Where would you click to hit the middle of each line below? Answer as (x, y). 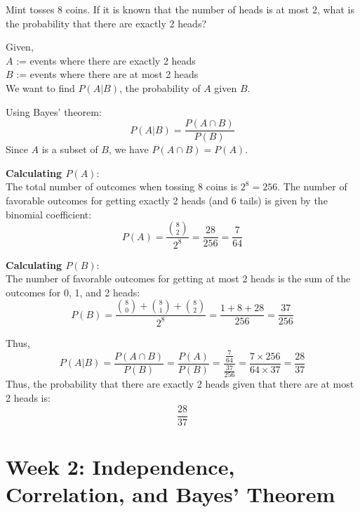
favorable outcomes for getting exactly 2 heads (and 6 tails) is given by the (167, 200)
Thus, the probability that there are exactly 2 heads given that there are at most (180, 384)
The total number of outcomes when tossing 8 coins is (122, 186)
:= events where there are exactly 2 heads (106, 60)
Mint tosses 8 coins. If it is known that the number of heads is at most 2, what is (180, 9)
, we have (128, 149)
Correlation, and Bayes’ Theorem (171, 493)
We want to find (40, 87)
